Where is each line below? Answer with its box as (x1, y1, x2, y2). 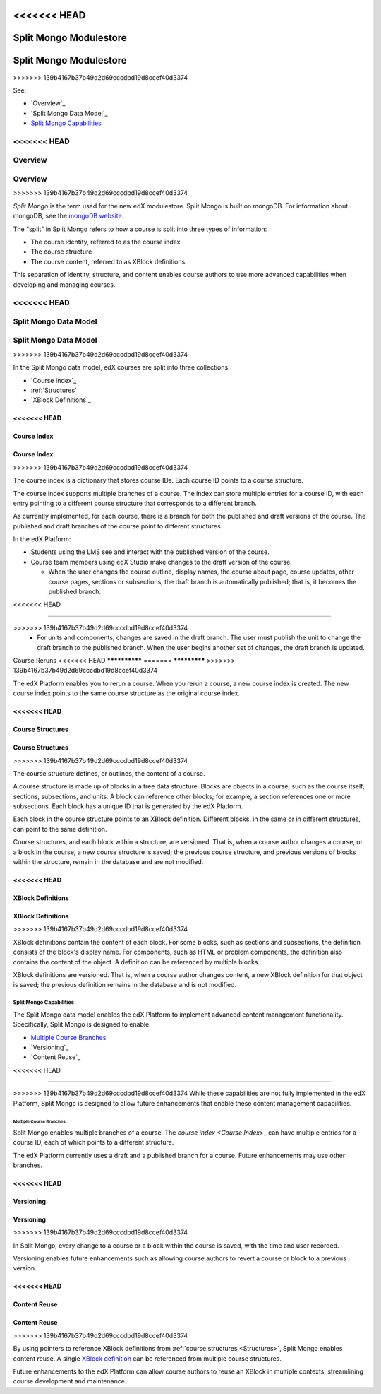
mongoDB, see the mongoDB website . (13, 212, 124, 220)
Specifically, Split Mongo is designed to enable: (13, 1020, 151, 1029)
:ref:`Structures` (30, 386, 78, 394)
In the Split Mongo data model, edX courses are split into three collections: (13, 363, 230, 372)
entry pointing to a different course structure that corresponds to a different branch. (13, 499, 257, 507)
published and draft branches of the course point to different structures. (13, 521, 223, 530)
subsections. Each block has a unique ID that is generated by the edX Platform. (13, 802, 243, 810)
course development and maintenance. (13, 1377, 127, 1386)
